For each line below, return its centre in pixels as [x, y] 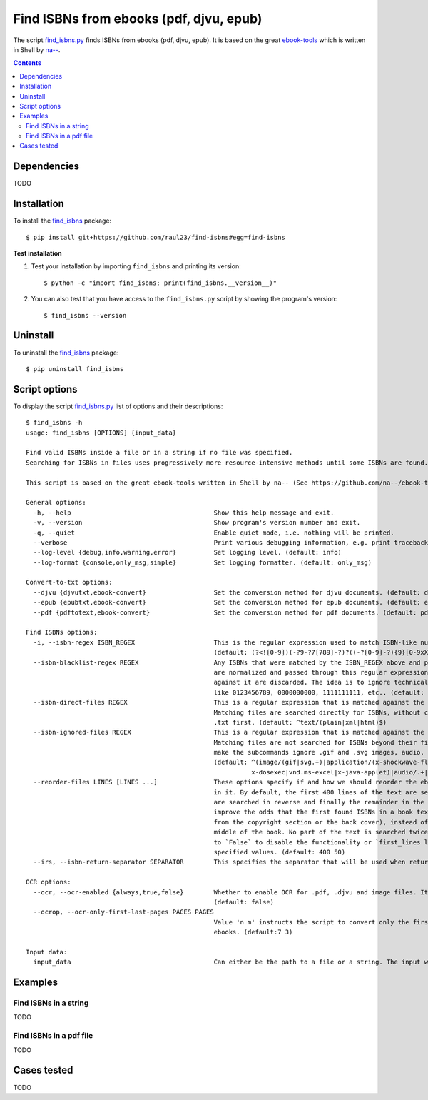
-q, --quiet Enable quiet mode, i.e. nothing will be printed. [214, 533]
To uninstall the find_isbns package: [66, 353]
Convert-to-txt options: [69, 582]
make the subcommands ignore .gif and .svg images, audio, [319, 752]
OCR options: [49, 882]
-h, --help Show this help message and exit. [184, 513]
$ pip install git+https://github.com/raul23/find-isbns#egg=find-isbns [156, 237]
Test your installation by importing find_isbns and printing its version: [136, 266]
